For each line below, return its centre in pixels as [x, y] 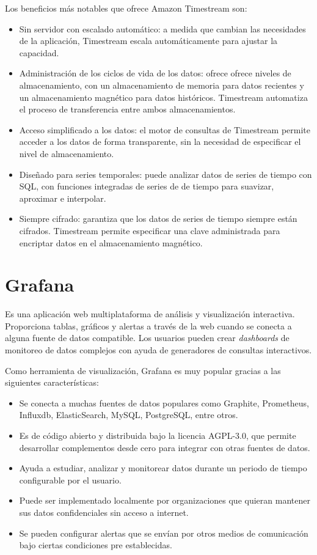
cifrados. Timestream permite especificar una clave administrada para [150, 230]
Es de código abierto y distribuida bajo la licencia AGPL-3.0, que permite [158, 435]
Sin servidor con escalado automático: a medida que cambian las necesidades [162, 28]
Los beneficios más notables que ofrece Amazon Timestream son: [126, 8]
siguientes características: [52, 382]
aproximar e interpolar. [63, 198]
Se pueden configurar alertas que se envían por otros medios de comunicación [164, 533]
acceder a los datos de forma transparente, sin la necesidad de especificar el [160, 142]
